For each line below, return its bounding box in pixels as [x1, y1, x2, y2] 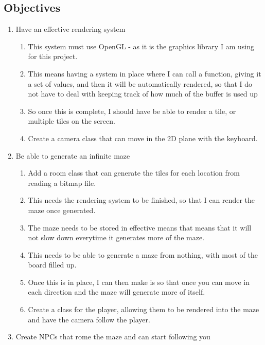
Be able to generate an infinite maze [15, 150, 130, 161]
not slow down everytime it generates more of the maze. [28, 232, 205, 243]
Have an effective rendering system [15, 24, 126, 34]
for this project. [28, 51, 78, 62]
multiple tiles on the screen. [28, 116, 115, 126]
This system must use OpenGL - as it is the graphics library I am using [28, 41, 254, 51]
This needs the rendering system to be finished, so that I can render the [28, 195, 255, 205]
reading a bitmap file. [28, 177, 96, 188]
